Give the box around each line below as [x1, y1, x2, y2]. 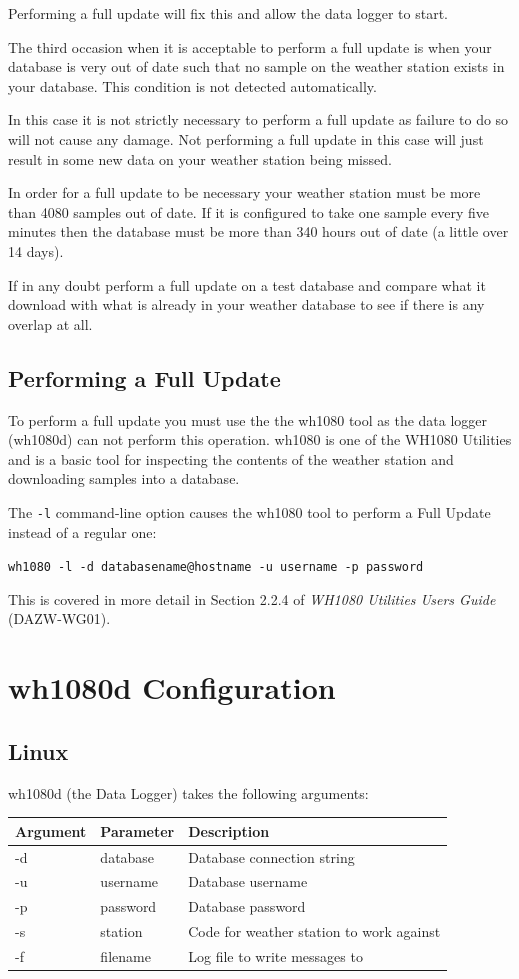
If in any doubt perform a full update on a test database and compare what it [8, 274, 486, 295]
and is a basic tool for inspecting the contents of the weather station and [8, 448, 454, 469]
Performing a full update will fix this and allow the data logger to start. [8, 3, 448, 23]
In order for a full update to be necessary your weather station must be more [8, 182, 481, 203]
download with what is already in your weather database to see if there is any [8, 294, 485, 315]
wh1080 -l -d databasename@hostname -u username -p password [8, 560, 424, 575]
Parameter [100, 820, 175, 841]
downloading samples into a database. [8, 468, 240, 489]
